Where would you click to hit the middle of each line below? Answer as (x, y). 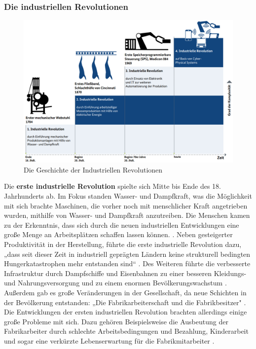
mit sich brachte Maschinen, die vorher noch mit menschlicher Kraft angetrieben (126, 205)
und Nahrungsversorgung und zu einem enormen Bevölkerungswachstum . (115, 283)
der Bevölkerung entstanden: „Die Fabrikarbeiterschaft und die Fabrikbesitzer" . (125, 302)
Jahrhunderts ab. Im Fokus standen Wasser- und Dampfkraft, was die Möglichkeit (128, 196)
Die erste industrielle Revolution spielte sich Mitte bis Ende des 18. (112, 186)
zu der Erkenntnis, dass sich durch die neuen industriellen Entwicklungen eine (122, 225)
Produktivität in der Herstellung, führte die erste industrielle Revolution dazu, (123, 244)
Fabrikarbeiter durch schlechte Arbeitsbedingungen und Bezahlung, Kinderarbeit (126, 331)
